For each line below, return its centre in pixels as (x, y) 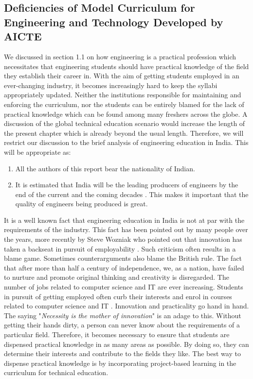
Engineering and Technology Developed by (114, 22)
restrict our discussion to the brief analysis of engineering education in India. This (126, 142)
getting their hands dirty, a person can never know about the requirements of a (122, 325)
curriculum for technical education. (56, 372)
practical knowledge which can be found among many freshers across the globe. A (126, 114)
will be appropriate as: (37, 152)
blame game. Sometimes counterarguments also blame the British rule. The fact (123, 258)
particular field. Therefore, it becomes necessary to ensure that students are (117, 334)
